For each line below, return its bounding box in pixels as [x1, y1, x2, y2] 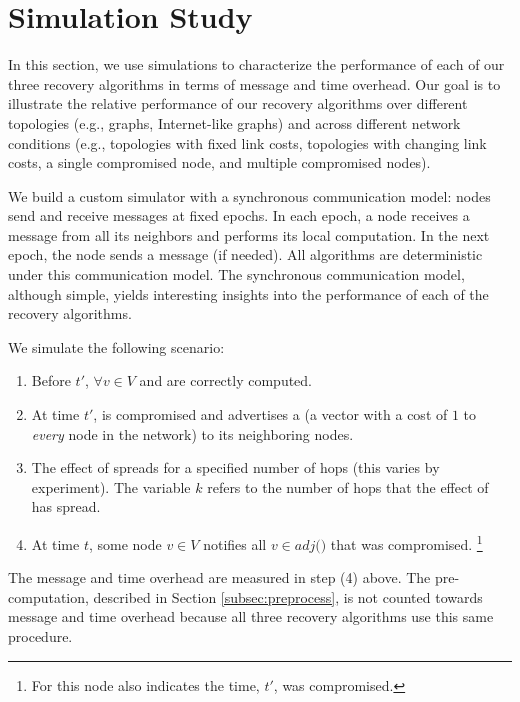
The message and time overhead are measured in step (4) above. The [8, 567, 431, 588]
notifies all [203, 533, 267, 554]
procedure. [8, 626, 73, 647]
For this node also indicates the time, [31, 674, 260, 695]
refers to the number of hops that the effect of [207, 476, 489, 497]
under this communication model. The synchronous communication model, [8, 264, 465, 285]
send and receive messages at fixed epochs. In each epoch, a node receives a [8, 205, 470, 226]
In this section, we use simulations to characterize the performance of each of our [8, 54, 505, 75]
